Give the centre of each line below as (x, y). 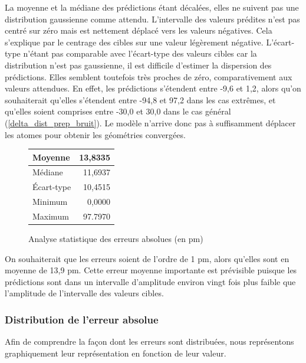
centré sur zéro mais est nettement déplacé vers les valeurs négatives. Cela (139, 30)
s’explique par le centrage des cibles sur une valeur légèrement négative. (134, 42)
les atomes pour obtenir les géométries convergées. (95, 134)
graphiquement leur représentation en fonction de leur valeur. (116, 353)
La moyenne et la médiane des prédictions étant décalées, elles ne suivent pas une (152, 7)
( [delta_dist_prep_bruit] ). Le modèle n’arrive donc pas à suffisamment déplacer (150, 122)
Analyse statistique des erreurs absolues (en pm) (116, 239)
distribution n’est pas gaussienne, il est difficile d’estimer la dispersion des (138, 65)
